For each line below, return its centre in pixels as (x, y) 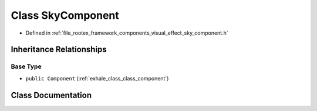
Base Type (26, 66)
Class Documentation (51, 95)
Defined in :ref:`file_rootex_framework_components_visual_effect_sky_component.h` (127, 33)
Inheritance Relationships (59, 50)
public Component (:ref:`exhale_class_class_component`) (97, 78)
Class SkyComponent (65, 15)
